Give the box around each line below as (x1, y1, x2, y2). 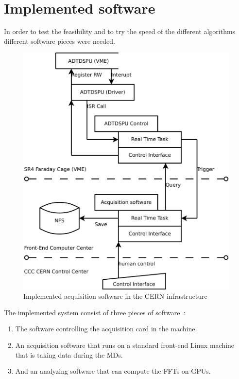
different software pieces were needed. (4, 36, 115, 46)
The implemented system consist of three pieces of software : (4, 307, 186, 317)
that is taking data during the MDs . (15, 349, 123, 360)
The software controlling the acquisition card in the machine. (15, 324, 197, 334)
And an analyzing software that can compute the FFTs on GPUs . (15, 366, 211, 376)
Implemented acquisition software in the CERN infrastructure (23, 291, 207, 301)
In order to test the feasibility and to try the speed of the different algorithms (4, 26, 236, 36)
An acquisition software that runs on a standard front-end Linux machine (15, 340, 235, 350)
